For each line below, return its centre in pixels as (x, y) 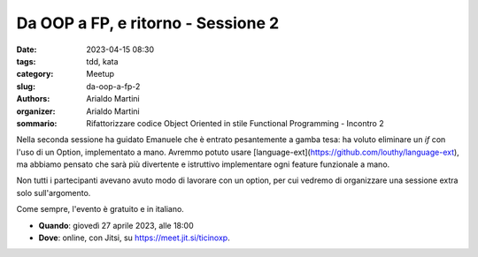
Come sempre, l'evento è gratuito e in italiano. (100, 209)
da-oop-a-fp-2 (113, 86)
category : (35, 74)
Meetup (100, 74)
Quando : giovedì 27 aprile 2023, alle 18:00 (116, 225)
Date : (27, 49)
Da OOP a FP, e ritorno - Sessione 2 (148, 23)
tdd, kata (102, 61)
